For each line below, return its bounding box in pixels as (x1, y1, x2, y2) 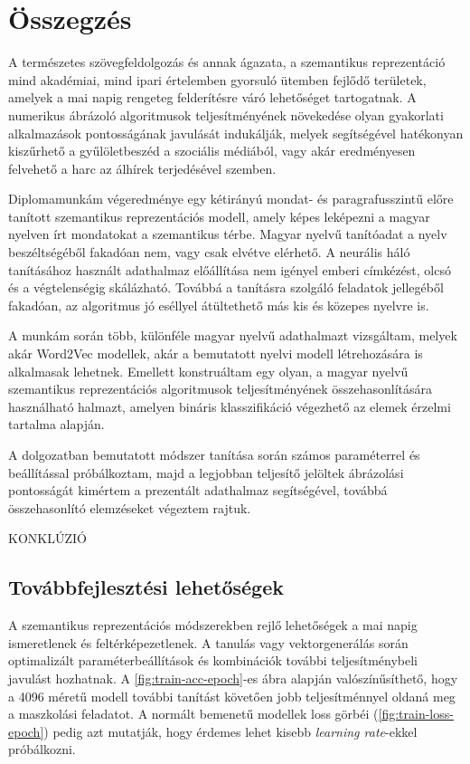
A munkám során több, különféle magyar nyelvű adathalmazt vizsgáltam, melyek (8, 326, 457, 345)
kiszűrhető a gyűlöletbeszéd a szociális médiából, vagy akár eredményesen (8, 141, 416, 160)
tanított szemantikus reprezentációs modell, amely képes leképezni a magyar (8, 206, 430, 225)
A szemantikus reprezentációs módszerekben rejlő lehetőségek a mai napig (8, 616, 418, 635)
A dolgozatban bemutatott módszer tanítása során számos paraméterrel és (8, 445, 420, 463)
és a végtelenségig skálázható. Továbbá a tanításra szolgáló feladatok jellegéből (8, 278, 444, 297)
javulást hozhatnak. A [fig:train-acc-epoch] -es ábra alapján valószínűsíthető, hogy (8, 668, 458, 687)
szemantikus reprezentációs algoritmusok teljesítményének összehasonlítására (8, 379, 433, 398)
